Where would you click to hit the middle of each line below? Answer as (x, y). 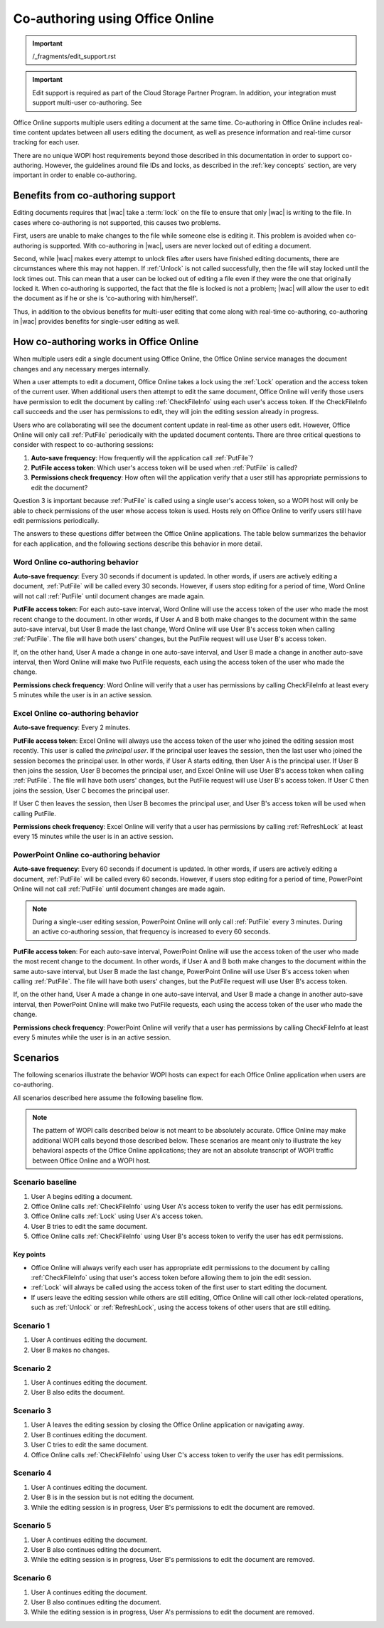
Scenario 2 (32, 1368)
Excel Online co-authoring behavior (76, 714)
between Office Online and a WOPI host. (91, 1161)
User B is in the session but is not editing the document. (113, 1497)
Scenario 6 (32, 1578)
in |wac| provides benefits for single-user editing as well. (97, 322)
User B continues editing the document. (89, 1434)
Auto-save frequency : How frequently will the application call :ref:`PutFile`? (142, 458)
